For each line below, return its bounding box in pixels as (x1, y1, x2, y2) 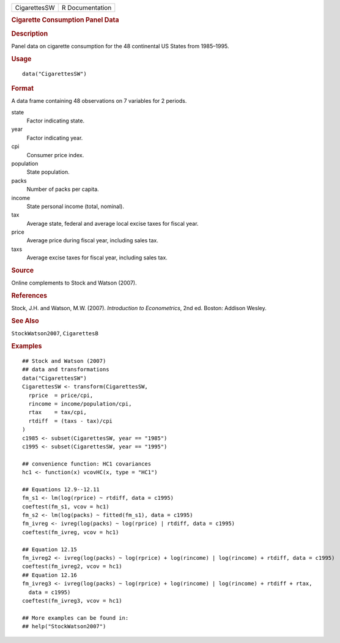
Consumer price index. (26, 151, 84, 158)
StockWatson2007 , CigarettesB (11, 330, 99, 337)
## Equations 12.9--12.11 (22, 486, 100, 492)
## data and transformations (22, 366, 109, 373)
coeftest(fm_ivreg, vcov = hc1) (22, 529, 119, 535)
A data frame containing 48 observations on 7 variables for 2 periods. (11, 97, 187, 105)
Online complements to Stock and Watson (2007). (11, 279, 137, 287)
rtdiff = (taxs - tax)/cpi (28, 417, 113, 425)
